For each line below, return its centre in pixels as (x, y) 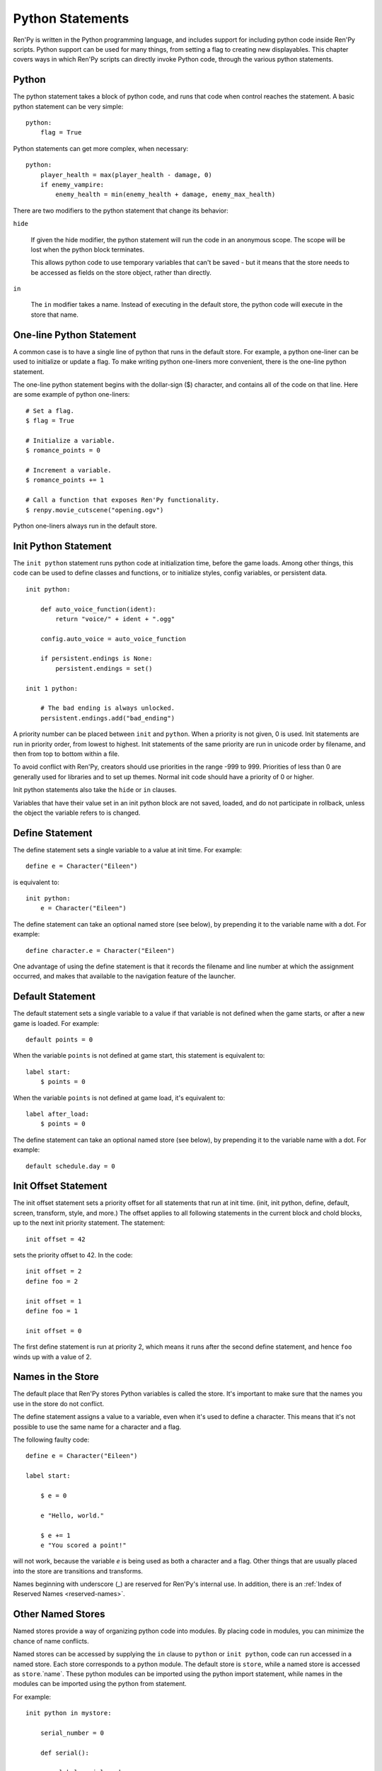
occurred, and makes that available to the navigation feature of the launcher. (125, 976)
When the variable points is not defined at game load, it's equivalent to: (119, 1097)
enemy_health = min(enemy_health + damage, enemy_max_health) (166, 194)
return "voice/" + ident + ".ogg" (115, 619)
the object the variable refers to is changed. (77, 813)
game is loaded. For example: (56, 1023)
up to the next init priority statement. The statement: (89, 1223)
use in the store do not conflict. (59, 1403)
